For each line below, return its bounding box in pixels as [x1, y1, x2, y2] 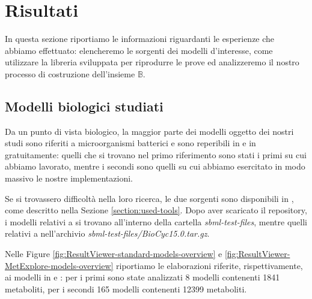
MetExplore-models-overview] [5, 259, 114, 271]
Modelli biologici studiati [5, 96, 164, 115]
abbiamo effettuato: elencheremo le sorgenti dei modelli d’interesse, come [5, 44, 273, 56]
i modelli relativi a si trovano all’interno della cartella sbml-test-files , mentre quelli [5, 215, 308, 228]
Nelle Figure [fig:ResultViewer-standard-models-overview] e [5, 247, 222, 260]
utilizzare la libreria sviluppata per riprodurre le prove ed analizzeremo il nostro [5, 56, 299, 68]
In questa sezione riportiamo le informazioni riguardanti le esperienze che [5, 32, 275, 45]
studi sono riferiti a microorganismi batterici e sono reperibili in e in [5, 137, 256, 149]
